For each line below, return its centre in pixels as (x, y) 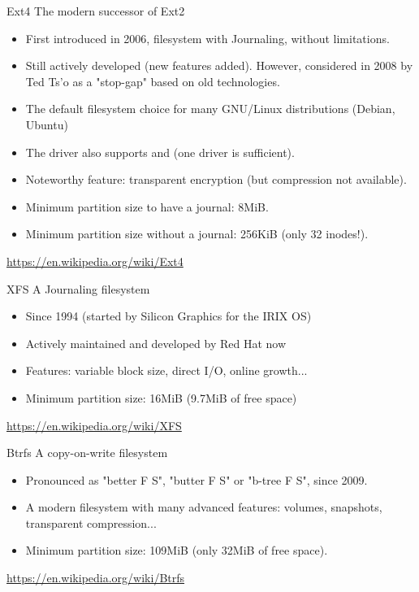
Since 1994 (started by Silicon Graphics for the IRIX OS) (168, 316)
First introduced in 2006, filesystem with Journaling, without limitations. (207, 38)
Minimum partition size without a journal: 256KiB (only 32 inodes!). (197, 234)
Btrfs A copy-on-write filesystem (87, 453)
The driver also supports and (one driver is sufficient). (160, 152)
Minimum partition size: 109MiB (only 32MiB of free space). (177, 550)
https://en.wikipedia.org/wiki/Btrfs (96, 578)
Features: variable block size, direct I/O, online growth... (166, 370)
